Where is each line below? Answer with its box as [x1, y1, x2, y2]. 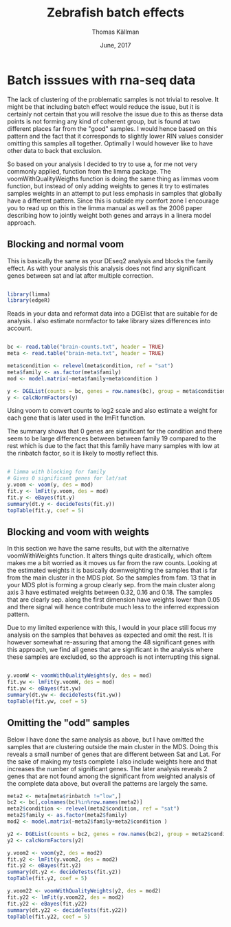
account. [7, 324, 32, 332]
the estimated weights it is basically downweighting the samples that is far [7, 567, 218, 575]
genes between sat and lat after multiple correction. [7, 271, 154, 280]
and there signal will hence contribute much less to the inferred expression [7, 603, 219, 611]
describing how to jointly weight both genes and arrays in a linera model [7, 211, 212, 219]
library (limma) [7, 291, 51, 298]
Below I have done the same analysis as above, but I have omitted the [7, 735, 204, 744]
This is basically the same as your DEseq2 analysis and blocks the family [7, 256, 214, 265]
